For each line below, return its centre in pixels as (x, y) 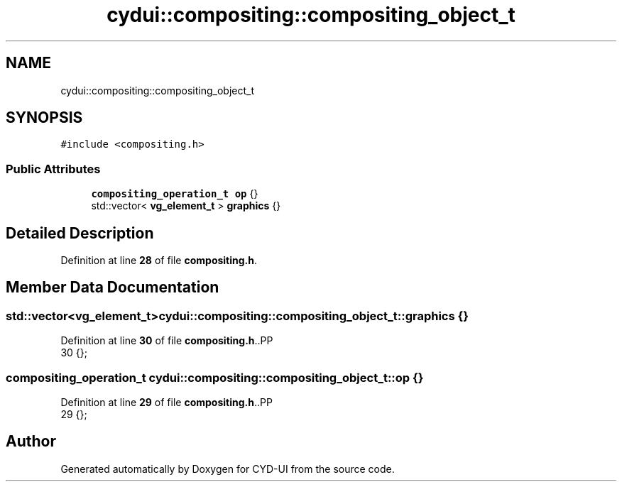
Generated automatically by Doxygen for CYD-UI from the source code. (228, 469)
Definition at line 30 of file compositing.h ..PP (167, 341)
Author (31, 442)
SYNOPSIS (44, 118)
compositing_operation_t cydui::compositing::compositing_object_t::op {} (215, 377)
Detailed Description (80, 233)
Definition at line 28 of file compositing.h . (159, 261)
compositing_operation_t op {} (175, 194)
